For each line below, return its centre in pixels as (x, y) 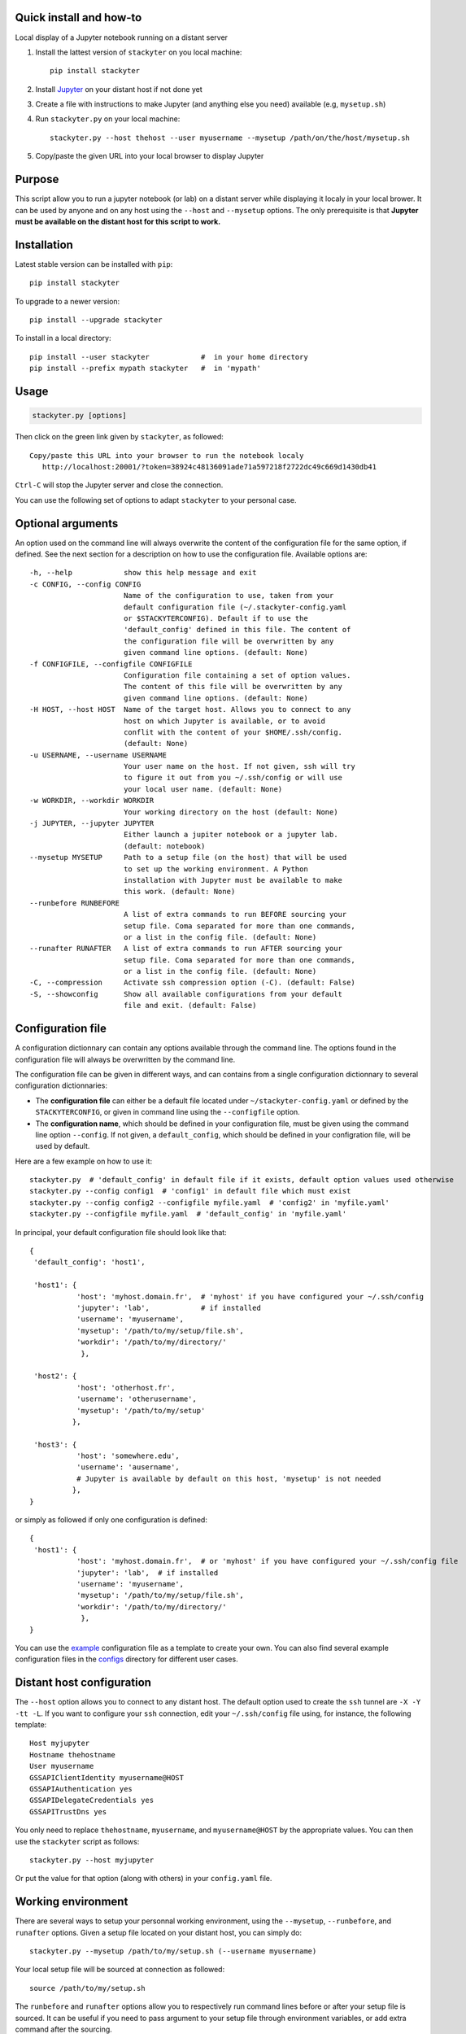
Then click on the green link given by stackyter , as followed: (119, 437)
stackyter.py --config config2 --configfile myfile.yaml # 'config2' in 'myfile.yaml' (210, 1203)
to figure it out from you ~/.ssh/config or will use (233, 778)
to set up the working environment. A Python (216, 869)
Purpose (37, 179)
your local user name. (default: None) (203, 789)
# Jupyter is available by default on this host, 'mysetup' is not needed (229, 1478)
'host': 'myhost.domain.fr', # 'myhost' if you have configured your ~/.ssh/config (250, 1296)
